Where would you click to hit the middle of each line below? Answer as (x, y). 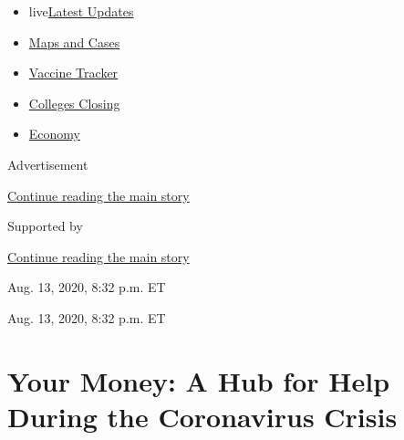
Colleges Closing (74, 103)
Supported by (45, 226)
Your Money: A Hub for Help (199, 380)
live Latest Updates (81, 11)
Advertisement (48, 164)
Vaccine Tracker (73, 73)
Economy (54, 134)
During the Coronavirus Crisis (202, 416)
